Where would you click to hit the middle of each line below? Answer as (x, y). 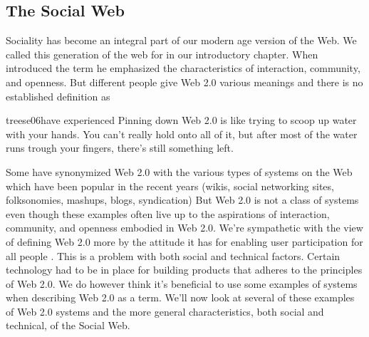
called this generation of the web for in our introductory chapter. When (162, 54)
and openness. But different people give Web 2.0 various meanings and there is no (184, 82)
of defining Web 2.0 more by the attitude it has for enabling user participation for (184, 241)
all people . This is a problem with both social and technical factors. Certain (173, 255)
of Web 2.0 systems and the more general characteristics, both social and (165, 311)
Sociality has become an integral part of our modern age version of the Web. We (181, 40)
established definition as (58, 96)
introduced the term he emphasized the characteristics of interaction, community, (183, 68)
